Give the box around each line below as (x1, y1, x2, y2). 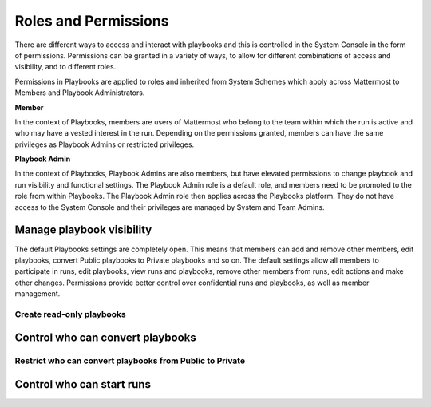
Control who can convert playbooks (14, 331, 197, 345)
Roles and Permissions (14, 12, 169, 30)
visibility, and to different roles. (14, 62, 117, 72)
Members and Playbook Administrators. (14, 88, 145, 97)
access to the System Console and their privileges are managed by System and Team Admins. (14, 202, 325, 211)
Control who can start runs (14, 377, 152, 391)
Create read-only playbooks (14, 308, 127, 319)
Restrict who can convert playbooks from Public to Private (14, 355, 246, 366)
